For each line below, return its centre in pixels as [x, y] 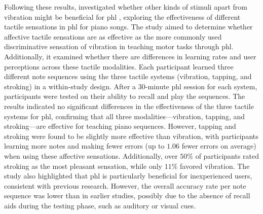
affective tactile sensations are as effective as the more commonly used [113, 36]
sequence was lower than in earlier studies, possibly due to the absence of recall [127, 195]
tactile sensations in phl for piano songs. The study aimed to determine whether [128, 27]
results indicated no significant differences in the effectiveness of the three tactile [129, 106]
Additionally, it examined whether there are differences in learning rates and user [130, 56]
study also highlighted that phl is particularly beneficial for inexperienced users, [128, 176]
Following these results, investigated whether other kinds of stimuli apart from [126, 7]
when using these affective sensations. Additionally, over [91, 155]
